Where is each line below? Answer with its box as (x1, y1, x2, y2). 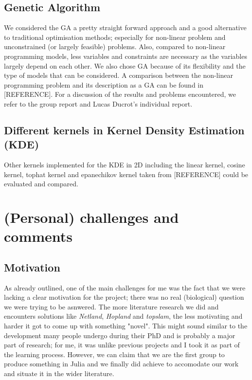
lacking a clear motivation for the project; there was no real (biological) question (4, 292, 244, 302)
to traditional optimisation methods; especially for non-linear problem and (4, 32, 226, 42)
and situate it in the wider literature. (4, 368, 114, 379)
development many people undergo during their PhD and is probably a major (4, 330, 235, 340)
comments (4, 226, 73, 246)
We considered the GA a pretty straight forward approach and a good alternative (4, 22, 247, 33)
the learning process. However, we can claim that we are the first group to (4, 349, 225, 359)
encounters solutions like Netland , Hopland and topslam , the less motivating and (4, 311, 243, 321)
